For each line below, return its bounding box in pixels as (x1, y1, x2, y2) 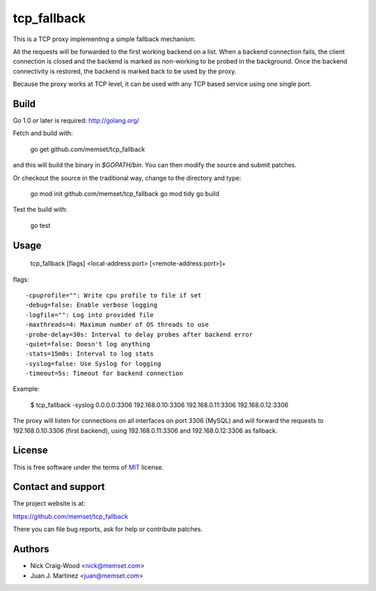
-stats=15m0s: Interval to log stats (25, 350, 155, 358)
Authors (13, 544, 49, 555)
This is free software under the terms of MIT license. (13, 463, 164, 471)
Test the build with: (13, 206, 68, 214)
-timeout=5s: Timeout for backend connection (25, 369, 184, 378)
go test (30, 221, 51, 229)
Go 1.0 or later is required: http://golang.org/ (13, 116, 139, 125)
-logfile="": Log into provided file (25, 311, 155, 318)
